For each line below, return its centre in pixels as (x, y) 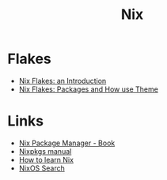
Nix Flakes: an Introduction (63, 81)
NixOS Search (42, 168)
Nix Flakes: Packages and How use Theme (89, 89)
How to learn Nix (46, 159)
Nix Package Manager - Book (67, 143)
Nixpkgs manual (45, 151)
